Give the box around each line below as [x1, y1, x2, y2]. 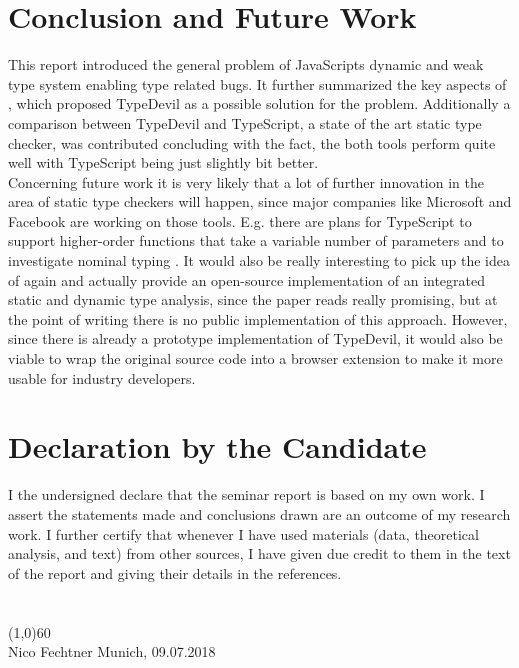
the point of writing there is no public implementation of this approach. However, [8, 308, 508, 329]
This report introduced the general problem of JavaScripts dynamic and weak [8, 54, 484, 75]
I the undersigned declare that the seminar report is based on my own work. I [8, 484, 485, 505]
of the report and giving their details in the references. [8, 562, 342, 583]
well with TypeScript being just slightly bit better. [8, 152, 319, 173]
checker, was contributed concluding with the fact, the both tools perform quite [8, 132, 496, 153]
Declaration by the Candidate [8, 426, 427, 467]
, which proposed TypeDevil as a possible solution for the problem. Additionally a [8, 93, 511, 114]
